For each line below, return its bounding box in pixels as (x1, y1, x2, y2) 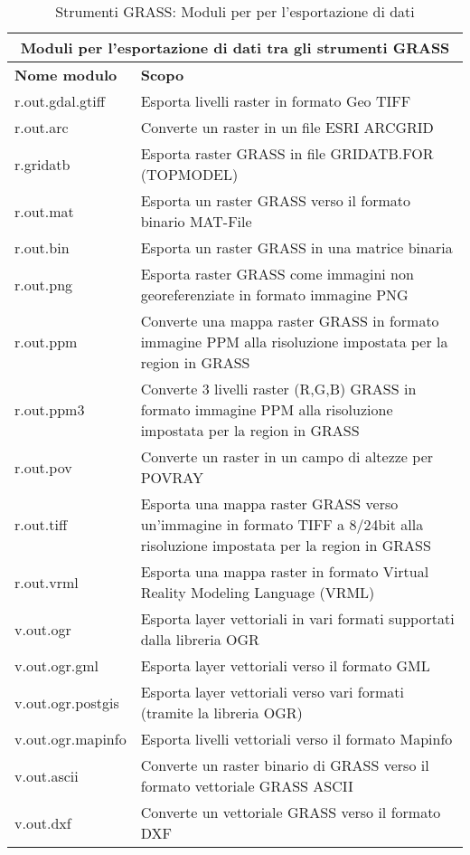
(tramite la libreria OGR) (140, 702, 303, 723)
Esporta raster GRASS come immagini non (140, 263, 414, 284)
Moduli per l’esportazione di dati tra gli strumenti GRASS (20, 37, 450, 58)
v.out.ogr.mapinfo (14, 728, 127, 749)
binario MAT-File (140, 211, 252, 232)
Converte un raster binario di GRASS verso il (140, 755, 429, 775)
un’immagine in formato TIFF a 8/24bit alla (140, 514, 424, 535)
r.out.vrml (14, 571, 79, 593)
